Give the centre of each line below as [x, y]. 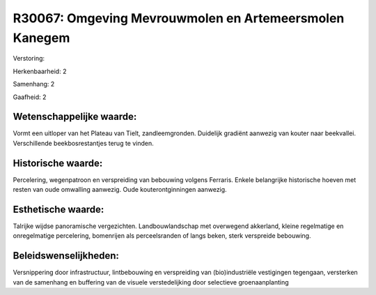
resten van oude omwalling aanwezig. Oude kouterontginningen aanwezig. [120, 190]
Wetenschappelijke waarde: [75, 117]
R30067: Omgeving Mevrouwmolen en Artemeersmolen [179, 18]
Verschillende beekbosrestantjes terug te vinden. [84, 143]
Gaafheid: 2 [30, 97]
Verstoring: [29, 59]
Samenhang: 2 [34, 84]
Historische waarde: [58, 163]
